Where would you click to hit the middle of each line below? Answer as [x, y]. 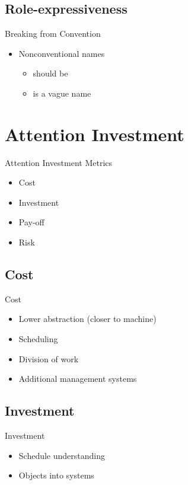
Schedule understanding [62, 455]
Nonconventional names [62, 53]
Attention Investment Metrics [59, 162]
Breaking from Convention [53, 33]
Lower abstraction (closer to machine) [87, 319]
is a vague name [62, 93]
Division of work [49, 358]
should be [50, 73]
